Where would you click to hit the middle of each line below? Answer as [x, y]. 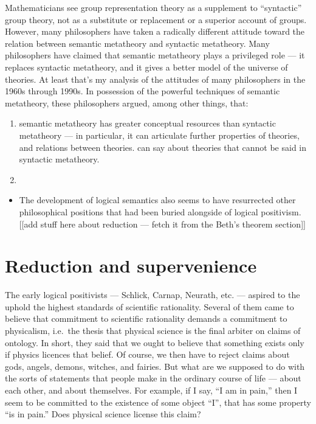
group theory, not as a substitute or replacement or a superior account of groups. [156, 19]
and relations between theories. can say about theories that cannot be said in [163, 147]
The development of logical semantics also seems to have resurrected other [157, 200]
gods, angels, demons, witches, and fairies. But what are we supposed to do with [155, 366]
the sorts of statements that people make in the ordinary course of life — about [153, 378]
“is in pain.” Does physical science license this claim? [103, 414]
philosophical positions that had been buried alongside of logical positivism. [160, 211]
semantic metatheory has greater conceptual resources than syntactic [147, 123]
